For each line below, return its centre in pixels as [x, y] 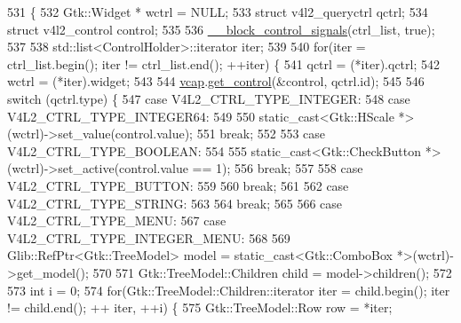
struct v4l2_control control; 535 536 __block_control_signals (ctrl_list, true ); [221, 29]
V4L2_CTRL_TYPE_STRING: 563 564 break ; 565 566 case [175, 203]
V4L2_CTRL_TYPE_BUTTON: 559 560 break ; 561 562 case [178, 185]
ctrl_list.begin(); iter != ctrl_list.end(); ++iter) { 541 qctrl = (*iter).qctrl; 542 [223, 63]
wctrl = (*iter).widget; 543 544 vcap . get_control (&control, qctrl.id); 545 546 [216, 81]
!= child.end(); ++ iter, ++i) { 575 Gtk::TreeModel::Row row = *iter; [200, 307]
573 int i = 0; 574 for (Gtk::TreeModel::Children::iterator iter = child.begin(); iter [229, 290]
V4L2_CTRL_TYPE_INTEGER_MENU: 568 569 [149, 237]
